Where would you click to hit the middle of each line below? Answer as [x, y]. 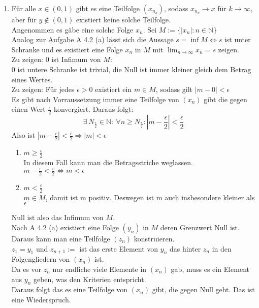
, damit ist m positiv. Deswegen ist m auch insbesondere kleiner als [150, 197]
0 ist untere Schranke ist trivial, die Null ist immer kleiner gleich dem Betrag [131, 69]
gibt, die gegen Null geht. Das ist [203, 289]
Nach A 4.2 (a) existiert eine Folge [65, 227]
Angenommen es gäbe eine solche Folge [72, 29]
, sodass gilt [174, 89]
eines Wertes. [32, 79]
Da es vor [26, 269]
